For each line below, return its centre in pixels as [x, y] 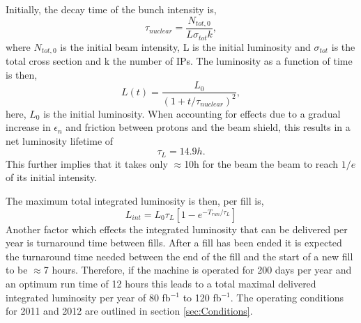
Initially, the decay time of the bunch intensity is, [111, 9]
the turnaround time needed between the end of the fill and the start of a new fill [179, 256]
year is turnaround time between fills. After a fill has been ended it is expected [174, 243]
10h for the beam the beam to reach [261, 163]
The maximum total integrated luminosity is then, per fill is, [135, 200]
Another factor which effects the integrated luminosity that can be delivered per [177, 229]
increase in [28, 127]
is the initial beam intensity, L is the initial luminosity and [185, 46]
